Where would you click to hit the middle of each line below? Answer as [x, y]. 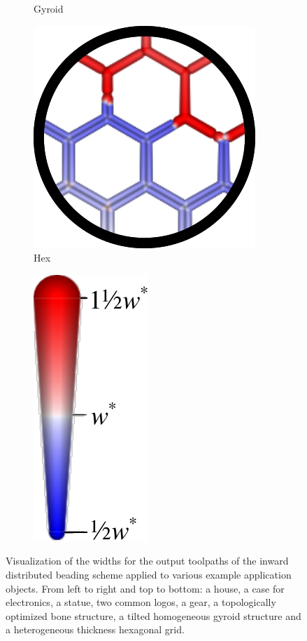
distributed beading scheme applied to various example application [149, 574]
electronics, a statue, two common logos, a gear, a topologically [141, 602]
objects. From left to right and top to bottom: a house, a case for [145, 588]
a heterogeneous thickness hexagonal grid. [95, 629]
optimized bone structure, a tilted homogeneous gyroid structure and [153, 615]
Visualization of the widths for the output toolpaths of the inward [147, 561]
